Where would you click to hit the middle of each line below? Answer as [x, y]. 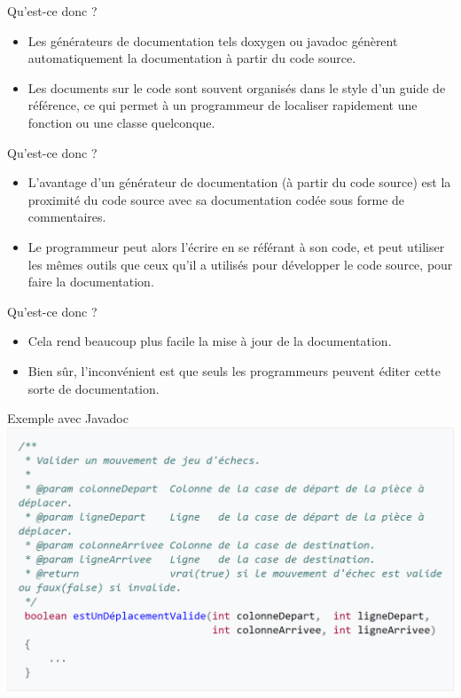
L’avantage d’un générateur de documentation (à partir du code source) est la [239, 182]
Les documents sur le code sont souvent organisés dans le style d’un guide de [237, 87]
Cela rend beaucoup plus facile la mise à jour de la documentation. [210, 341]
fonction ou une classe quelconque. [121, 122]
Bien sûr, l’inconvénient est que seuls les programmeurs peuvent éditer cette [234, 370]
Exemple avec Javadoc [68, 418]
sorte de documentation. [94, 388]
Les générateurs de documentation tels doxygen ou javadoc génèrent [213, 40]
